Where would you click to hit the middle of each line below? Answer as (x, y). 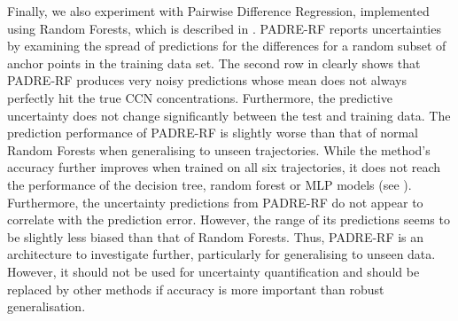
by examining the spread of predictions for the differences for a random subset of (227, 46)
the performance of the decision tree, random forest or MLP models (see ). (210, 184)
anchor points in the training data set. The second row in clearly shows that (214, 63)
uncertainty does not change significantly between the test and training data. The (229, 115)
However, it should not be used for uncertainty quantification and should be (213, 271)
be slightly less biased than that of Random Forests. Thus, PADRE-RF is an (216, 236)
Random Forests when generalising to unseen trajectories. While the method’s (219, 149)
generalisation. (47, 306)
